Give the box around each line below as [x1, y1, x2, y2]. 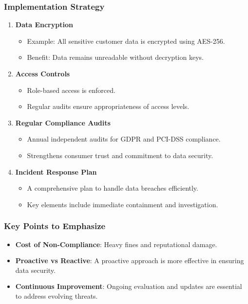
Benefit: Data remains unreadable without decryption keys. [27, 52, 204, 62]
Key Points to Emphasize [4, 220, 106, 232]
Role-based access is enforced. [27, 85, 115, 95]
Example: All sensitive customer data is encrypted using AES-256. [27, 36, 225, 46]
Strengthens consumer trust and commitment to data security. [27, 150, 213, 160]
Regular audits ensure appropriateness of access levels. [27, 101, 190, 111]
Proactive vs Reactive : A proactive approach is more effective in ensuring [15, 255, 244, 266]
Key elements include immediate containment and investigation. [27, 199, 218, 209]
